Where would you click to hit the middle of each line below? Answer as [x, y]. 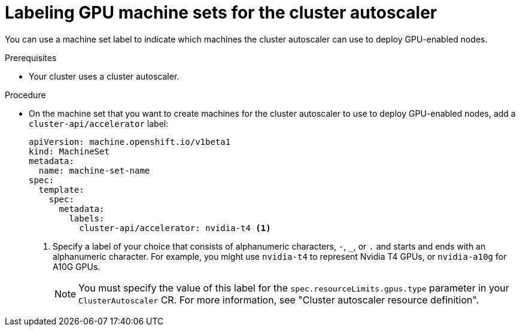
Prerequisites [31, 57]
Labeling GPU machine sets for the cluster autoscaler [221, 13]
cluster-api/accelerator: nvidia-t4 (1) [175, 228]
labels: [87, 218]
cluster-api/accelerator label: [99, 123]
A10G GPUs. [77, 266]
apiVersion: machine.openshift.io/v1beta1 [130, 142]
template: [61, 189]
